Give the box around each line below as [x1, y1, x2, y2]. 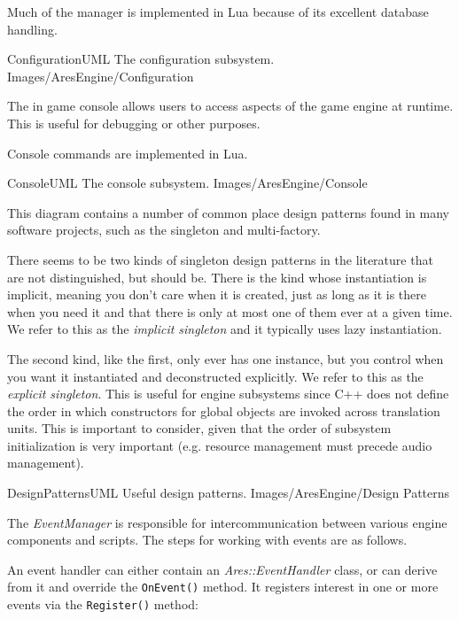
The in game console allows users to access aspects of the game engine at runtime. [7, 97, 454, 115]
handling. [7, 19, 58, 38]
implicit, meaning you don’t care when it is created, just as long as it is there [7, 285, 426, 304]
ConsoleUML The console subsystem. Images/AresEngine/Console [7, 174, 368, 192]
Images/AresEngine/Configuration [7, 66, 194, 85]
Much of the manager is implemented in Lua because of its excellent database [7, 3, 429, 20]
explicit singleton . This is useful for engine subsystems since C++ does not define [7, 384, 449, 403]
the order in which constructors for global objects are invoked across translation [7, 401, 440, 420]
